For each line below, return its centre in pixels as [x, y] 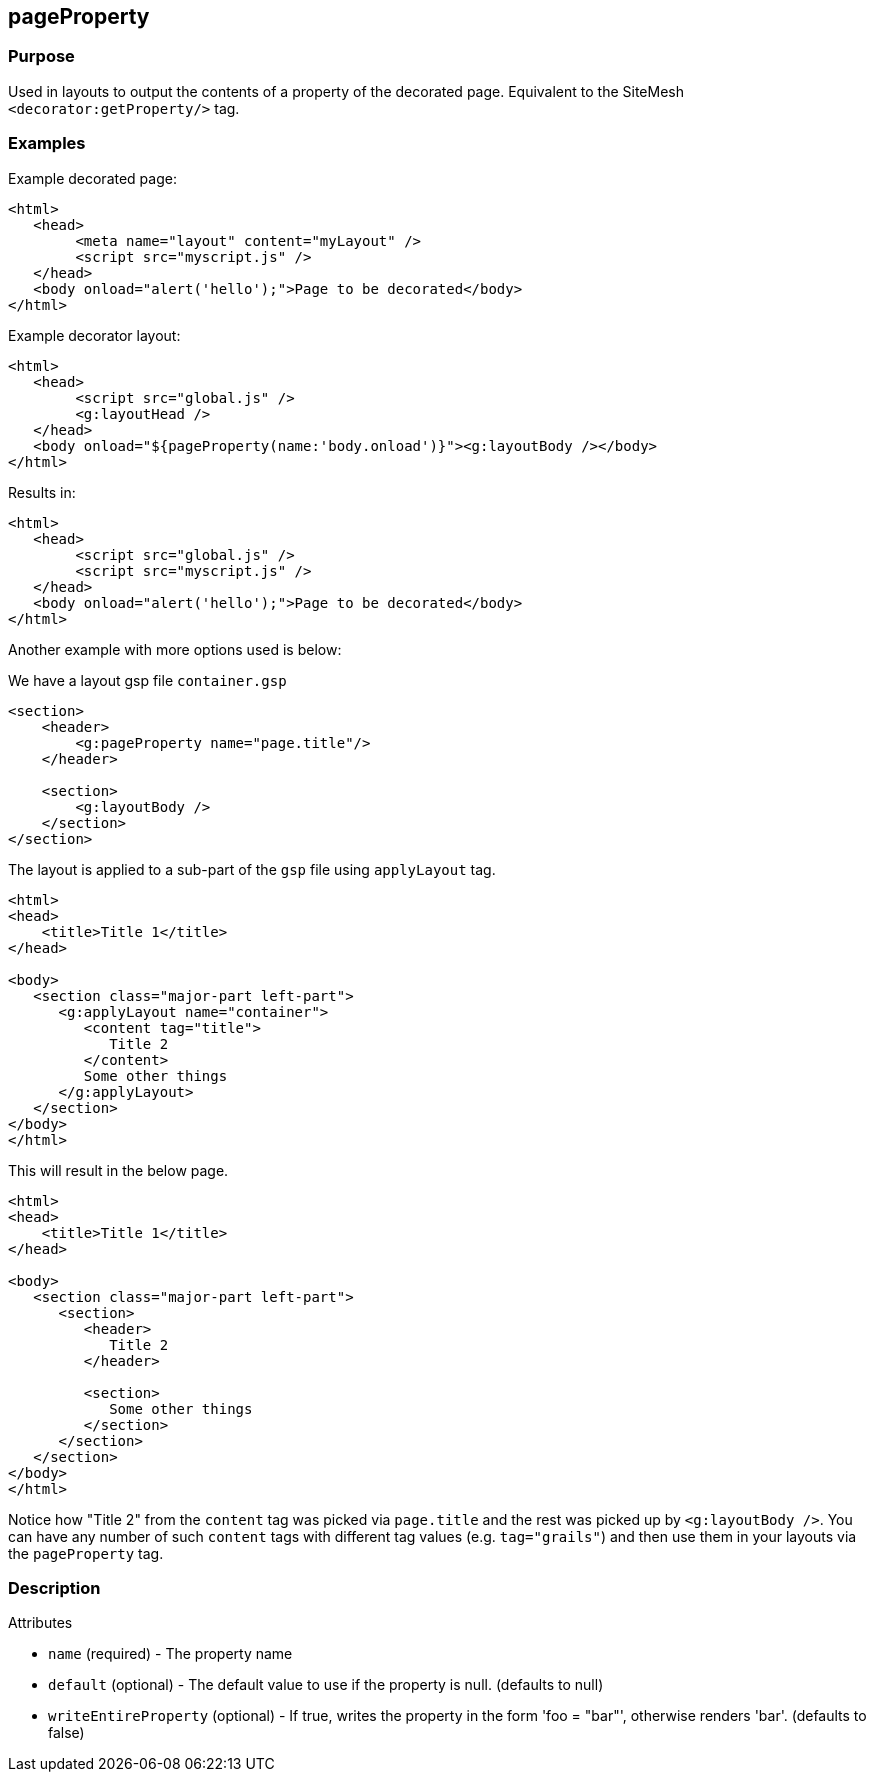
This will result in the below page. [118, 1170]
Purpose [41, 56]
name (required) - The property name [170, 1654]
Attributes [40, 1623]
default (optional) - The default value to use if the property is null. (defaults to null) [326, 1685]
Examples [47, 143]
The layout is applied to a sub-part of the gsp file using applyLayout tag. [252, 869]
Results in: [42, 492]
